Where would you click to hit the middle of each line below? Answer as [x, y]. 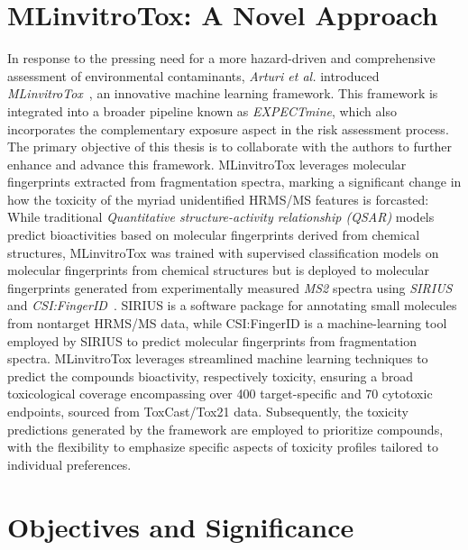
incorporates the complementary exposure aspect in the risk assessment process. [228, 128]
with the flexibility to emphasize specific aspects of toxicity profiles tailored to [223, 447]
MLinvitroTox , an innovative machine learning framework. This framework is [223, 93]
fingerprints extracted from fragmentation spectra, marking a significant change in [234, 182]
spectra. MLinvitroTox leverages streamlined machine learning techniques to [218, 358]
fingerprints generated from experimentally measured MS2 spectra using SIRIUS [230, 287]
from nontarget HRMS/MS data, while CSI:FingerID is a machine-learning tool [227, 323]
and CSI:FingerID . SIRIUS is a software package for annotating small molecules [232, 305]
